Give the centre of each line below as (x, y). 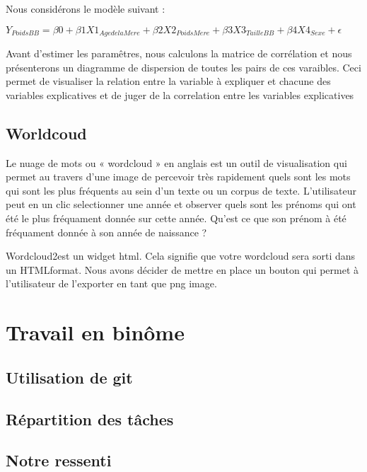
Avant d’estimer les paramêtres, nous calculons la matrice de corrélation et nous (179, 53)
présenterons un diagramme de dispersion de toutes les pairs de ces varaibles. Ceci (183, 67)
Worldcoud (46, 133)
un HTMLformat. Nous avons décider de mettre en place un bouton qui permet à (182, 269)
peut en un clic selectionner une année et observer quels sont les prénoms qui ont (181, 204)
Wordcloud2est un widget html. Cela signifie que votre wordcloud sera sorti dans (181, 256)
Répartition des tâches (90, 419)
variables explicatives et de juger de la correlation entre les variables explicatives (180, 94)
